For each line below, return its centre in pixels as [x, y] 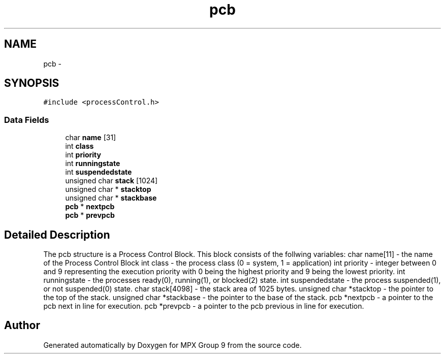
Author [22, 326]
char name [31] [91, 138]
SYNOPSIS [32, 83]
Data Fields [27, 120]
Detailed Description [57, 235]
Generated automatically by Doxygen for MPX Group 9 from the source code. [172, 345]
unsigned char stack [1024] [112, 181]
